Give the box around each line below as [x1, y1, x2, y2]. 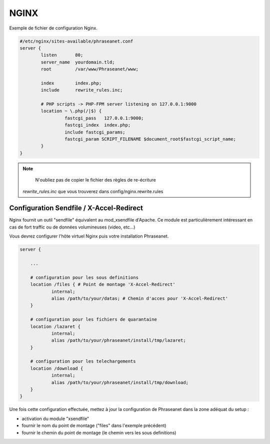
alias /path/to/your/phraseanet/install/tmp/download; [51, 379, 189, 385]
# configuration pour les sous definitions [30, 274, 138, 280]
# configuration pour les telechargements [30, 358, 136, 364]
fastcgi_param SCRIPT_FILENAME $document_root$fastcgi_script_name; [64, 136, 236, 142]
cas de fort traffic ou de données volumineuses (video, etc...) [9, 224, 135, 230]
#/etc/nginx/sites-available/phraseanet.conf [19, 38, 133, 44]
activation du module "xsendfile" [21, 415, 89, 421]
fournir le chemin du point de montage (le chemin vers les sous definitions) [21, 429, 176, 435]
